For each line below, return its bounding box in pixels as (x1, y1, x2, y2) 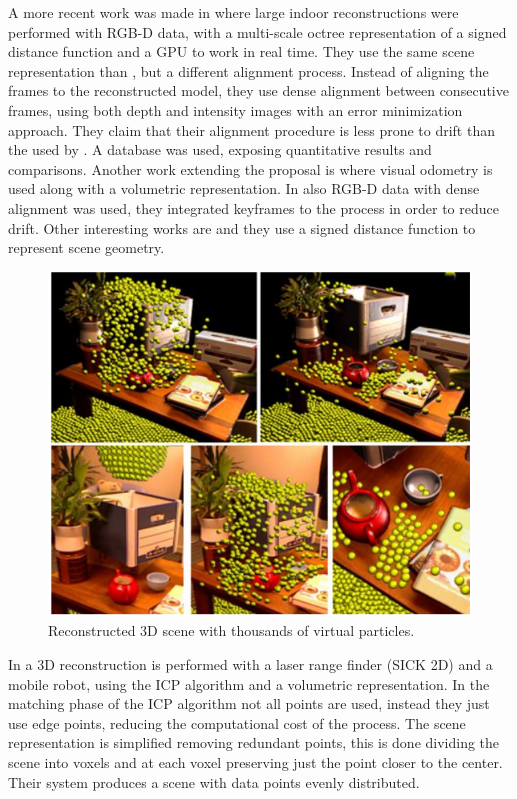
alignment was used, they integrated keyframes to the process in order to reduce (8, 197, 499, 218)
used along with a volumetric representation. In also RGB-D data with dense (8, 178, 480, 199)
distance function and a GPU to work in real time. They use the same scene (8, 41, 475, 62)
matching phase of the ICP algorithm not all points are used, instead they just (8, 693, 490, 714)
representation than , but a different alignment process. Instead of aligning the (8, 60, 489, 81)
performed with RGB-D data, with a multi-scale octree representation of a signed (8, 21, 507, 42)
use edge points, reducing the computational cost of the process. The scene (8, 712, 466, 733)
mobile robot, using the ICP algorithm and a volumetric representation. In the (8, 673, 490, 694)
